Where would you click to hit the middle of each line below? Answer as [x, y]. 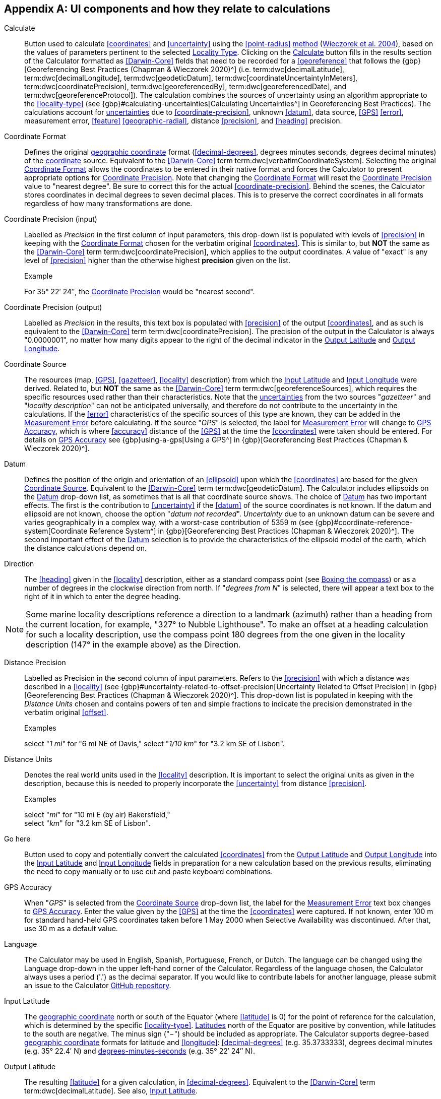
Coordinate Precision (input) [51, 219]
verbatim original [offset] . [66, 713]
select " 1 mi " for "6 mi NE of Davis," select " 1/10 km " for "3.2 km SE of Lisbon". [154, 744]
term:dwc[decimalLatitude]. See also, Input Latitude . [111, 1091]
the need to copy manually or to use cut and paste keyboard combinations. [149, 872]
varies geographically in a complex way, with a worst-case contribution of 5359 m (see [169, 523]
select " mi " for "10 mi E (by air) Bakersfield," [97, 815]
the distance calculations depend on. [86, 548]
